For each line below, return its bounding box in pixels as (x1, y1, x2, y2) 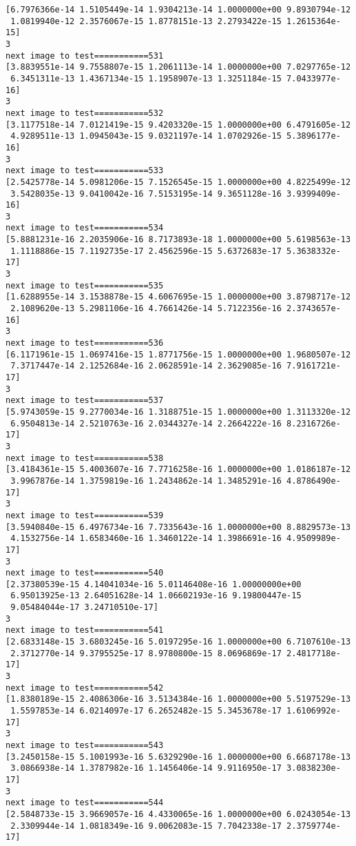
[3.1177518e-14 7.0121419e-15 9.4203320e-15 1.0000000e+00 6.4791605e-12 (6, 119, 351, 130)
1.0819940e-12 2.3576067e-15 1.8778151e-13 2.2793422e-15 (10, 16, 282, 26)
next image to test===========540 (6, 568, 164, 578)
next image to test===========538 (6, 453, 164, 463)
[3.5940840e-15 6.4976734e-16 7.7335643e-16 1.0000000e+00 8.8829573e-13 (6, 522, 351, 532)
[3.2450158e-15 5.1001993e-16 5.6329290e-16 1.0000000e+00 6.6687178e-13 (6, 751, 351, 762)
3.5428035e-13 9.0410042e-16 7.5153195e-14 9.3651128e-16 (10, 188, 282, 199)
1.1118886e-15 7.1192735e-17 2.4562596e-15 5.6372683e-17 (10, 246, 282, 256)
